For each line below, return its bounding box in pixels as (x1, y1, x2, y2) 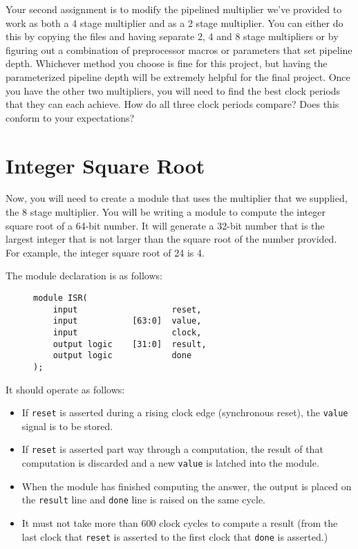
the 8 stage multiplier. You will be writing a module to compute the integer (6, 205, 326, 219)
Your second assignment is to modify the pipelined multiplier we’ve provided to (6, 2, 342, 16)
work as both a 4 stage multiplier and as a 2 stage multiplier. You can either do (6, 15, 343, 30)
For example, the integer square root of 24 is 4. (6, 245, 205, 259)
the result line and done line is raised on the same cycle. (21, 492, 266, 507)
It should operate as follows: (6, 382, 125, 396)
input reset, (53, 304, 202, 315)
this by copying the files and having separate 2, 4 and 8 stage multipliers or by (6, 29, 339, 44)
